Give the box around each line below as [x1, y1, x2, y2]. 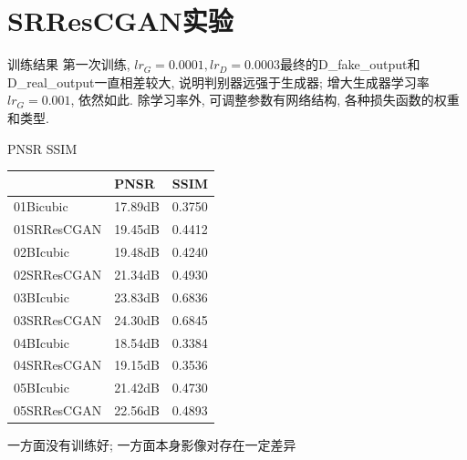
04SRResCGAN [14, 355, 102, 374]
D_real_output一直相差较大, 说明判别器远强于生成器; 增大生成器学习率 [7, 72, 430, 91]
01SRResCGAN [14, 220, 102, 239]
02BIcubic [14, 242, 69, 261]
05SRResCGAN [14, 401, 102, 420]
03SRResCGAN [14, 310, 102, 329]
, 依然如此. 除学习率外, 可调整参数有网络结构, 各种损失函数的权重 [70, 90, 460, 109]
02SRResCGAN [14, 264, 102, 283]
